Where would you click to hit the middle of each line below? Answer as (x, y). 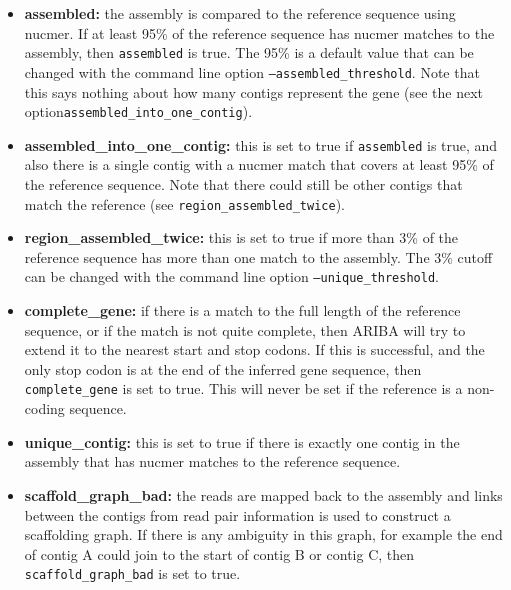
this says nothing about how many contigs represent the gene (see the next (254, 91)
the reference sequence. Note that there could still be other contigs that (243, 184)
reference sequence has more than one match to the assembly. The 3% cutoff (258, 256)
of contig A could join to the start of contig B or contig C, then (219, 553)
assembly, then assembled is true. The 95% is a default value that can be (249, 52)
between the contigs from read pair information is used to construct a (237, 514)
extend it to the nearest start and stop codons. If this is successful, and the (254, 349)
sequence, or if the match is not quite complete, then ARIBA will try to (245, 329)
